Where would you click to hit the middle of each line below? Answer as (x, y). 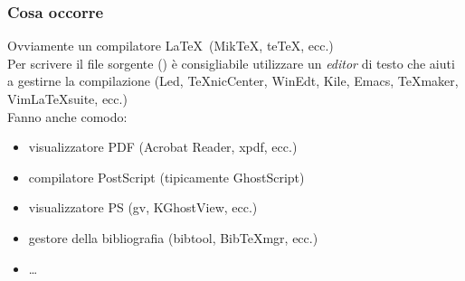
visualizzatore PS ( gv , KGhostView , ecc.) (143, 207)
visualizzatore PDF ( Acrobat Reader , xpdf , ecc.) (163, 147)
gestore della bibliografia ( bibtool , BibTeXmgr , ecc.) (173, 237)
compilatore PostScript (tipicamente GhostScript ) (166, 177)
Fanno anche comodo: (67, 116)
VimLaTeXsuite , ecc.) (67, 98)
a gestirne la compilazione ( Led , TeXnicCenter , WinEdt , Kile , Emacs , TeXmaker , (233, 81)
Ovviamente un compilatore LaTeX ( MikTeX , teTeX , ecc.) (171, 46)
